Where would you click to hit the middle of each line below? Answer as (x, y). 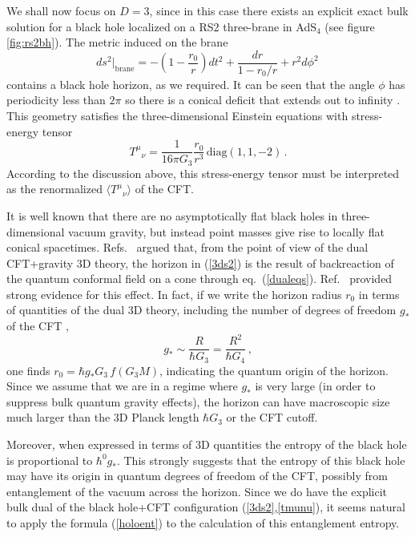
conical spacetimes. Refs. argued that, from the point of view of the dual (187, 247)
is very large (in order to (315, 386)
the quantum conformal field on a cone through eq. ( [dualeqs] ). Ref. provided (199, 279)
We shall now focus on (61, 10)
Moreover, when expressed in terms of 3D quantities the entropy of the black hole (207, 444)
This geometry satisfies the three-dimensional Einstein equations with (177, 116)
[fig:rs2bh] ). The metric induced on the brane (117, 42)
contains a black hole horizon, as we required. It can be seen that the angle (191, 84)
